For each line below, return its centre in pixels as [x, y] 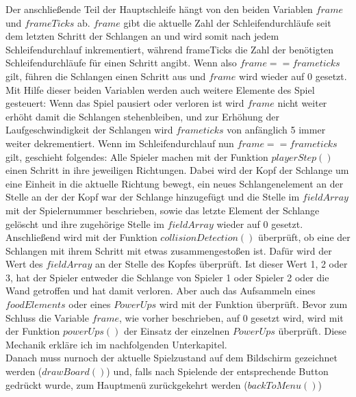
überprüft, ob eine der [304, 237]
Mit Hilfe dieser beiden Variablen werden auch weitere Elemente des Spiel [160, 89]
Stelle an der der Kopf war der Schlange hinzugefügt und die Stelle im [153, 197]
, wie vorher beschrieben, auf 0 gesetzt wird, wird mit [231, 317]
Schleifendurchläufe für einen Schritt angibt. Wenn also [121, 63]
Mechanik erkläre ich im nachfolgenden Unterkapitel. [116, 344]
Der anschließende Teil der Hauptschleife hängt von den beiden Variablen [159, 9]
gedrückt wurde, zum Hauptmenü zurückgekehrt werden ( [127, 384]
